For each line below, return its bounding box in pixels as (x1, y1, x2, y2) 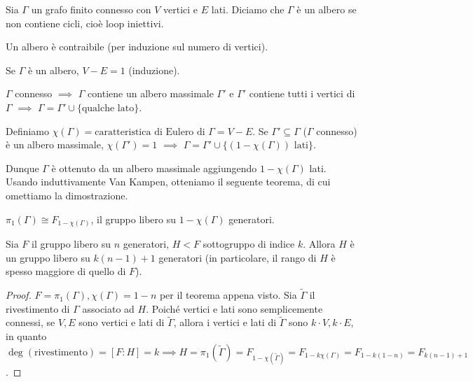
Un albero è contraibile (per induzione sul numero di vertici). (6, 39, 268, 54)
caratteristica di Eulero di (95, 127, 205, 137)
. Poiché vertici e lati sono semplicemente (146, 301, 323, 316)
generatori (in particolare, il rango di (158, 250, 317, 264)
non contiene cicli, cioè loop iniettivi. (6, 15, 164, 30)
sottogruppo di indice (203, 236, 295, 251)
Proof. (6, 288, 32, 302)
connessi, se (6, 315, 55, 330)
